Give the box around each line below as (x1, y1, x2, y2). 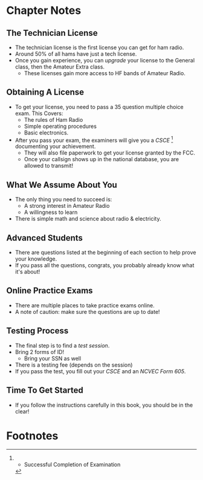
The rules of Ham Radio (24, 116, 83, 123)
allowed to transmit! (24, 162, 74, 170)
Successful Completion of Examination (24, 461, 121, 468)
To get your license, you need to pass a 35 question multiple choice (14, 103, 184, 110)
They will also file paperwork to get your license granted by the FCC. (24, 149, 195, 156)
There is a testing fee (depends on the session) (14, 361, 133, 368)
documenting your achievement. (14, 143, 96, 150)
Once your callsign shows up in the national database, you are (24, 156, 179, 163)
